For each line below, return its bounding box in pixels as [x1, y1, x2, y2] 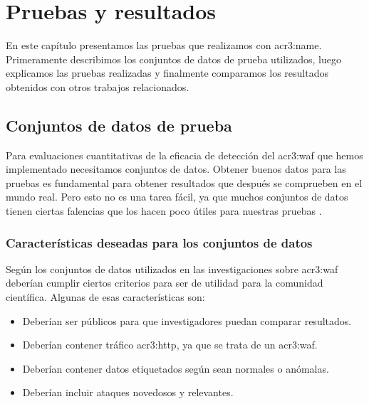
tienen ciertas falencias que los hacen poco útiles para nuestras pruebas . [6, 203, 322, 218]
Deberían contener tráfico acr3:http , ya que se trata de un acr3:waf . [22, 337, 318, 352]
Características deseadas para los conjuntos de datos [6, 233, 313, 251]
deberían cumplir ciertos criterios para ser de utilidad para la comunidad [6, 275, 323, 290]
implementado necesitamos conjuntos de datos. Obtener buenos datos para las [6, 161, 346, 176]
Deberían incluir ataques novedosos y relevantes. [22, 385, 234, 400]
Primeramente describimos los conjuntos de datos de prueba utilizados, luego [6, 51, 341, 66]
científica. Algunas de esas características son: [6, 289, 205, 304]
